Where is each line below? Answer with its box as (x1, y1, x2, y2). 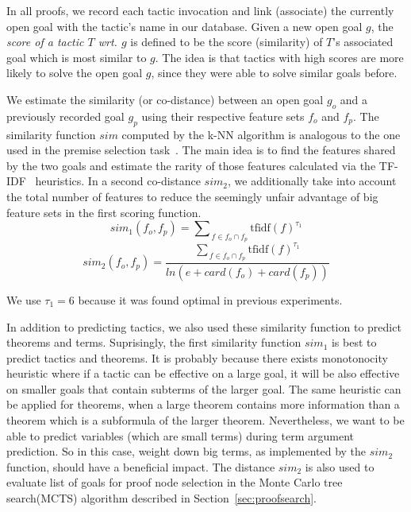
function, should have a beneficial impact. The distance (6, 458, 275, 475)
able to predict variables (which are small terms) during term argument (6, 427, 354, 444)
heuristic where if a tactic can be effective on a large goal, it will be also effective (6, 365, 400, 382)
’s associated (332, 33, 394, 50)
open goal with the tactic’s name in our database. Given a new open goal (6, 17, 363, 34)
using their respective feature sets (141, 107, 305, 124)
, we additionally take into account (228, 173, 397, 189)
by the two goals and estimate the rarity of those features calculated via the (6, 157, 376, 173)
